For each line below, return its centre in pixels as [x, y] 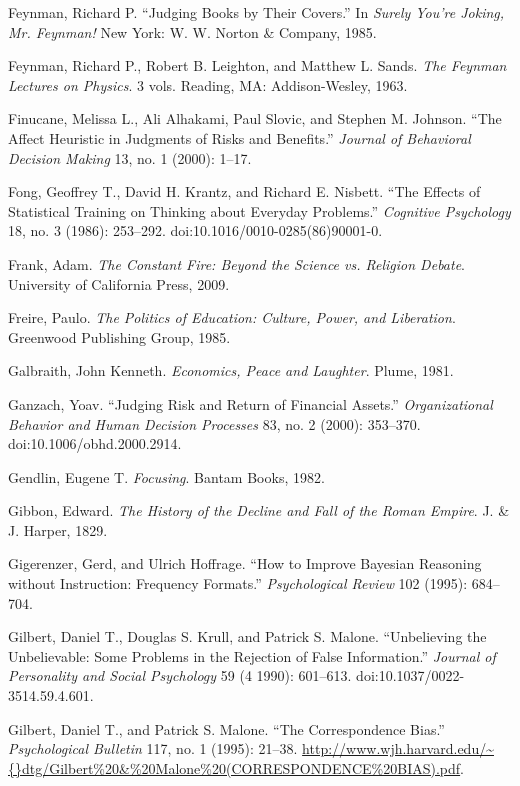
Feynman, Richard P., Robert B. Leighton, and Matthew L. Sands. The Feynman [257, 65]
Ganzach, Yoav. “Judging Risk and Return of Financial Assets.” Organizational [250, 403]
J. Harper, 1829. [58, 529]
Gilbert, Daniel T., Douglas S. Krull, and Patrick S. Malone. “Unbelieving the [247, 636]
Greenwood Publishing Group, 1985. [119, 336]
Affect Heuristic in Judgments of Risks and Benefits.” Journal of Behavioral [239, 137]
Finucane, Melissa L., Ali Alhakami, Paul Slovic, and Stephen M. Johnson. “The [255, 118]
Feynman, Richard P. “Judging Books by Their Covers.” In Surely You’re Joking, [256, 12]
